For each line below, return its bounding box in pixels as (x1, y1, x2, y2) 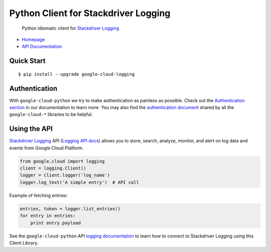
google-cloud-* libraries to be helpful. (9, 111, 93, 118)
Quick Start (9, 57, 46, 65)
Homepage (22, 36, 45, 42)
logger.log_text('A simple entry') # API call (20, 179, 139, 185)
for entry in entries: (20, 213, 76, 219)
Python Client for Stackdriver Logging (9, 8, 171, 19)
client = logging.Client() (20, 165, 86, 171)
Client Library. (9, 240, 39, 246)
